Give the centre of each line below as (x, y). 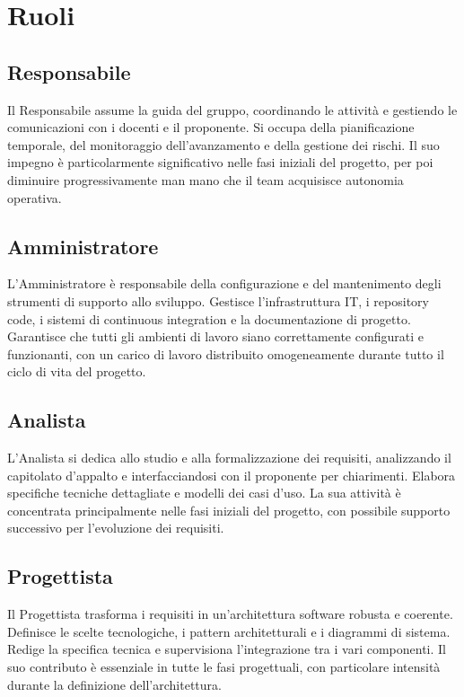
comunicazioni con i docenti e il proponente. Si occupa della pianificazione (211, 127)
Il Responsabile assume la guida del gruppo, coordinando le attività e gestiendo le (232, 109)
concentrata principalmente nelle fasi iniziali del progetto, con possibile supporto (229, 510)
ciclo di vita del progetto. (77, 371)
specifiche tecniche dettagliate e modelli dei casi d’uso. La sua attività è (204, 493)
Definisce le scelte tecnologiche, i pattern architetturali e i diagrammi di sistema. (229, 631)
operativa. (35, 197)
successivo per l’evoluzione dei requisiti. (116, 528)
